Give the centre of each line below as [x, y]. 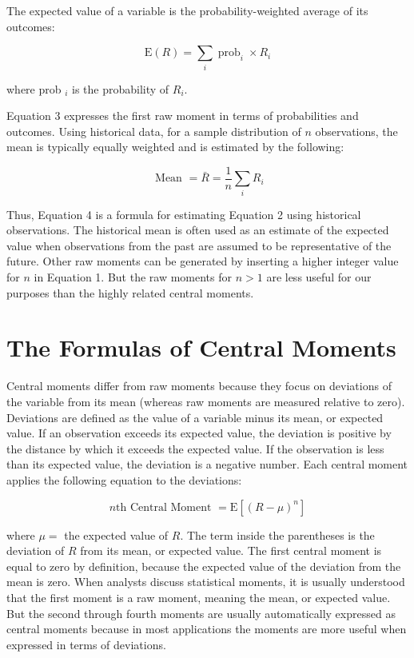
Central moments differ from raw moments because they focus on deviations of [199, 386]
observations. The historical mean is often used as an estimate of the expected [198, 230]
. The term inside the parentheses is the [277, 534]
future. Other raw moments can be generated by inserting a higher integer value [203, 261]
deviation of [36, 550]
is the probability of [121, 88]
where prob [34, 88]
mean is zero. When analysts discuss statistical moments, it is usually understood [206, 582]
